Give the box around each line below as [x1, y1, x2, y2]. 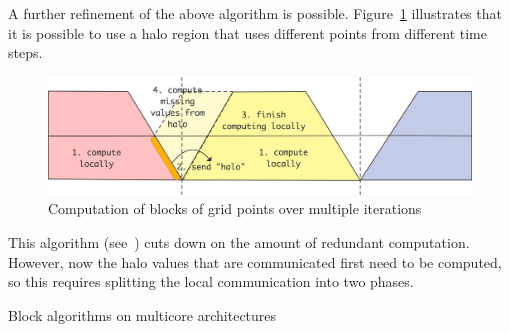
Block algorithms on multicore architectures [8, 304, 277, 325]
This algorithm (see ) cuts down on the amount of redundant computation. [8, 231, 470, 252]
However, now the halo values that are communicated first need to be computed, [8, 251, 502, 272]
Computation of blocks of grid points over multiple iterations [48, 198, 422, 219]
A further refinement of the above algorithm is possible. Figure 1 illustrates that [8, 3, 502, 23]
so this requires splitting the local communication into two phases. [8, 271, 414, 292]
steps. [8, 42, 43, 63]
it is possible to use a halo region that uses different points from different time [8, 22, 487, 43]
